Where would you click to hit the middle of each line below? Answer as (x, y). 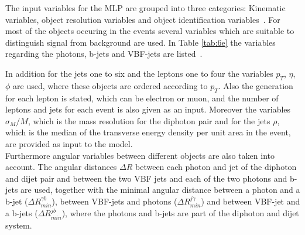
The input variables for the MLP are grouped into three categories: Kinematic (145, 8)
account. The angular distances (61, 167)
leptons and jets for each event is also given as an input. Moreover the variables (148, 109)
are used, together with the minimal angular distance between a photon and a (160, 190)
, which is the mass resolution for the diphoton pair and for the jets (149, 120)
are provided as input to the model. (69, 143)
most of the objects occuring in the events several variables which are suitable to (150, 31)
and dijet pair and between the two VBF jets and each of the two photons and (146, 178)
